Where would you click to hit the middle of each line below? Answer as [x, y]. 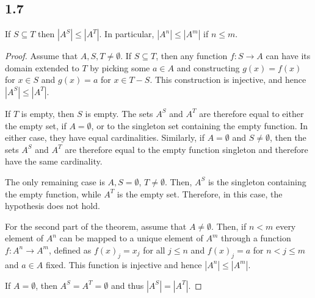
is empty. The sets [119, 113]
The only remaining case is [55, 181]
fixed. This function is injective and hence [124, 264]
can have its [288, 56]
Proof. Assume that [42, 56]
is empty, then [48, 113]
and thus [127, 285]
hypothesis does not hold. [52, 206]
